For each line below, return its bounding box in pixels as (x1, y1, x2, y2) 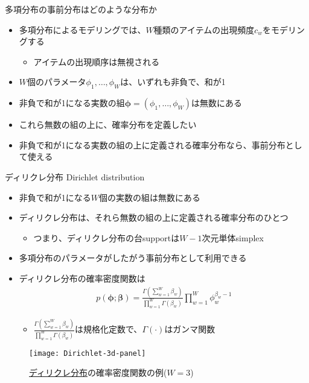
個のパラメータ (27, 75, 86, 88)
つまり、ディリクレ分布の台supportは (33, 231, 180, 244)
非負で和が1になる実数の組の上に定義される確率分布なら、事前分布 (19, 138, 285, 151)
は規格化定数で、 (74, 323, 142, 335)
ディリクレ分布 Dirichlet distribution (5, 170, 145, 183)
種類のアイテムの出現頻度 (153, 23, 255, 36)
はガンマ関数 (164, 323, 215, 335)
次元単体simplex (202, 231, 264, 244)
